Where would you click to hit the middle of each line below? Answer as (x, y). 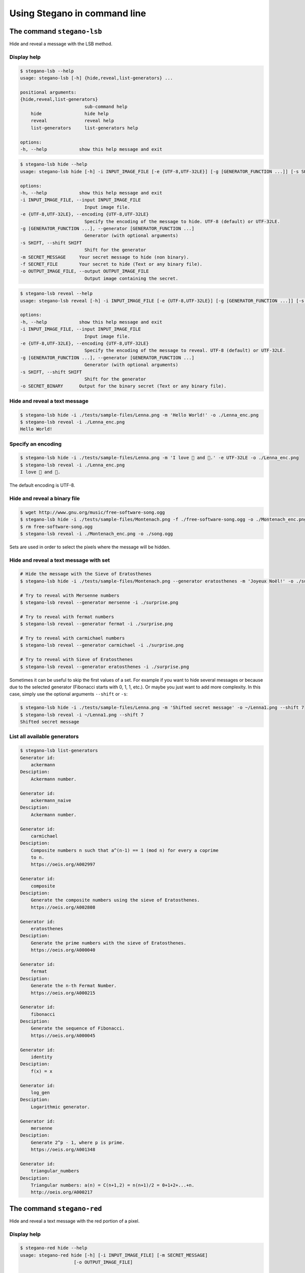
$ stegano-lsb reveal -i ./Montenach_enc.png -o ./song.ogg (97, 534)
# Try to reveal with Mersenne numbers (70, 595)
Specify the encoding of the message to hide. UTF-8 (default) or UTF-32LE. (182, 221)
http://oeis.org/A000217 (62, 1192)
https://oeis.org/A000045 (63, 1035)
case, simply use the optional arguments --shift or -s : (69, 694)
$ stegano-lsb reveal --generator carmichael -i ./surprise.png (102, 645)
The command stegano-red (56, 1209)
